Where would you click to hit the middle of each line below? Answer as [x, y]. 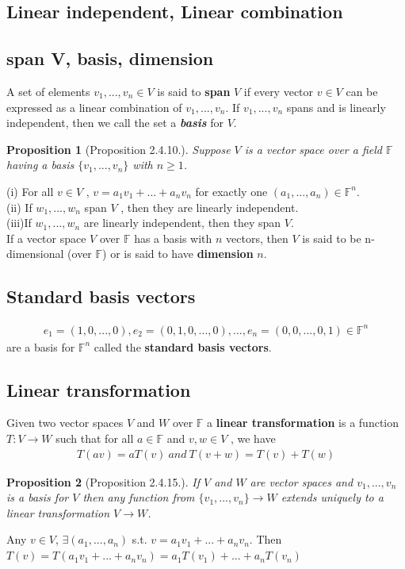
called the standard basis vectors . [183, 346]
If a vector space [46, 238]
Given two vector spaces [65, 423]
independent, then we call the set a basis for [115, 123]
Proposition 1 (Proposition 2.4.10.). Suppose [118, 149]
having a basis [40, 165]
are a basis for [41, 346]
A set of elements [48, 91]
